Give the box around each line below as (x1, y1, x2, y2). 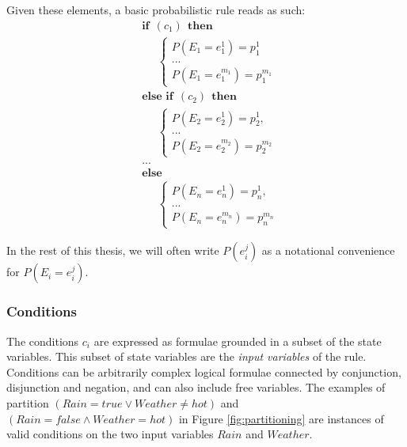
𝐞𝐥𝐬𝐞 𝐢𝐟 (142, 91, 173, 103)
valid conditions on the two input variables (6, 426, 214, 442)
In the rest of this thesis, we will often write (6, 242, 219, 259)
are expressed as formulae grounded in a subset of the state (93, 332, 382, 349)
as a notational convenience (261, 242, 395, 259)
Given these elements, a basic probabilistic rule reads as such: (6, 2, 306, 17)
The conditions (6, 332, 79, 349)
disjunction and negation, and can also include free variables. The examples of (6, 379, 386, 396)
